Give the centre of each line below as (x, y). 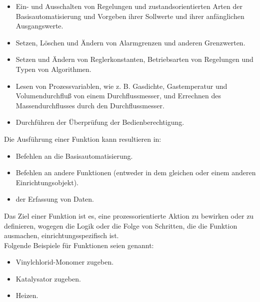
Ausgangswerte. (39, 26)
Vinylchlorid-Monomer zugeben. (65, 262)
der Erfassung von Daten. (55, 199)
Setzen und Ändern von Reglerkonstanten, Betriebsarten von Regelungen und (134, 59)
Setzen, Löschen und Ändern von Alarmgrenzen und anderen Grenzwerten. (130, 42)
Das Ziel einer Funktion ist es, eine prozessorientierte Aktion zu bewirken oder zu (129, 215)
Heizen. (27, 295)
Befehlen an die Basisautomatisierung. (74, 155)
